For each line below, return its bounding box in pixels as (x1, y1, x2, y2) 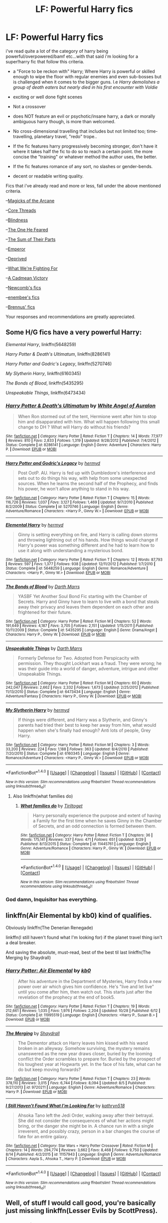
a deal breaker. (5, 939, 36, 946)
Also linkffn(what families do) (12, 793, 73, 799)
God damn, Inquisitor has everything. (5, 896, 98, 903)
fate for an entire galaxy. (17, 1134, 68, 1140)
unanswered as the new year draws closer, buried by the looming (17, 1051, 153, 1057)
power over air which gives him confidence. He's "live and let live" (17, 984, 154, 990)
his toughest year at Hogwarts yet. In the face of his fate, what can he (17, 1061, 162, 1067)
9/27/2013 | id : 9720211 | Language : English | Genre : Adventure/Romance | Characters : (5, 1085, 156, 1090)
